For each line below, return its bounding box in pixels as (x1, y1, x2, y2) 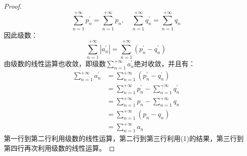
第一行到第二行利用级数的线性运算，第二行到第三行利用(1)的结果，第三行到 (4, 133, 244, 143)
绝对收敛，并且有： (134, 58, 196, 69)
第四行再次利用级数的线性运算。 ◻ (4, 142, 115, 153)
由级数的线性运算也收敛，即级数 (4, 58, 106, 69)
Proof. (4, 1, 22, 11)
